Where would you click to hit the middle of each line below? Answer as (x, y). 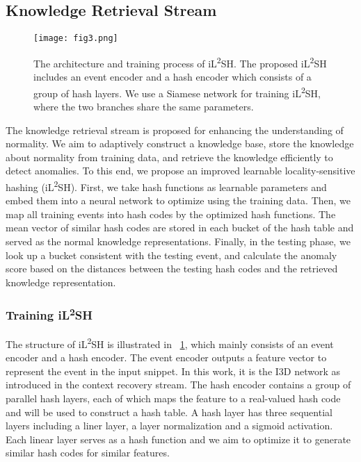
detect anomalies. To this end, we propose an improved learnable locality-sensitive (180, 171)
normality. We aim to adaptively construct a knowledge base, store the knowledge (180, 143)
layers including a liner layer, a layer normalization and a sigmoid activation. (169, 426)
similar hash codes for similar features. (88, 453)
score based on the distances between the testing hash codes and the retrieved (172, 269)
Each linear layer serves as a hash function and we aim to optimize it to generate (178, 439)
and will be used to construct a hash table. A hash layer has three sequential (169, 412)
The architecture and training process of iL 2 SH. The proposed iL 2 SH (180, 62)
